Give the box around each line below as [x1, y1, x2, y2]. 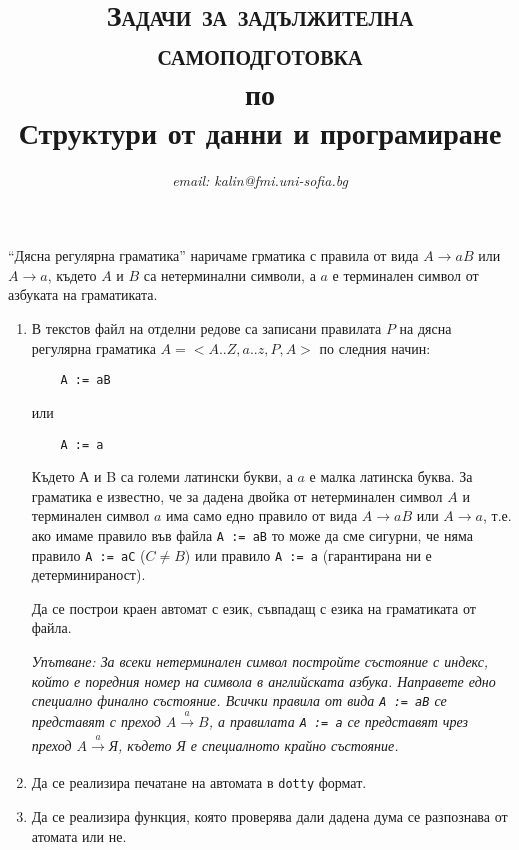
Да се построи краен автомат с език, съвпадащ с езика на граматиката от [31, 597, 476, 618]
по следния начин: [319, 337, 431, 358]
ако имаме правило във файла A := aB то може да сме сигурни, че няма [31, 524, 473, 545]
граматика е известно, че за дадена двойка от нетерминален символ [31, 485, 443, 506]
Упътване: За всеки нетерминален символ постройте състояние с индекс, [31, 651, 489, 672]
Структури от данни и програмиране [18, 111, 502, 152]
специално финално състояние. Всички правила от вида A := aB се [31, 690, 447, 711]
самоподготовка [157, 33, 363, 74]
